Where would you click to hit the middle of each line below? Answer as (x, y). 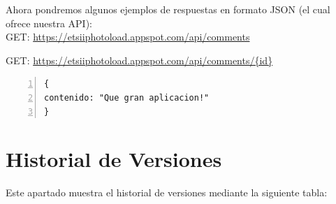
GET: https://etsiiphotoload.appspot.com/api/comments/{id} (139, 60)
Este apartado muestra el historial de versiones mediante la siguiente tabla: (167, 192)
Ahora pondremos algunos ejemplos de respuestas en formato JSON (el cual (168, 9)
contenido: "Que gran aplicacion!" (127, 97)
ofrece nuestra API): (49, 23)
